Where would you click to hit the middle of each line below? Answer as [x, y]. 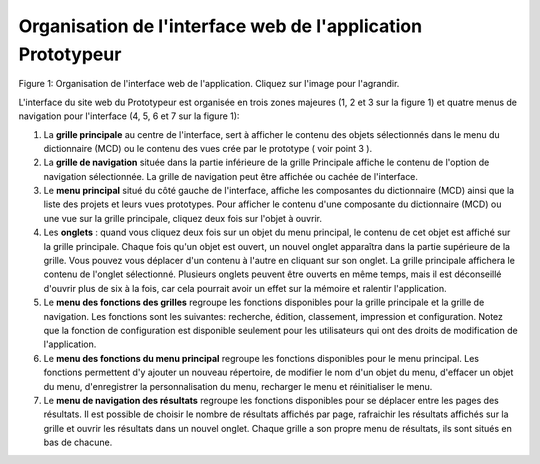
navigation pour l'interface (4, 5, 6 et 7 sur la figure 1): [129, 116]
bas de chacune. [78, 442]
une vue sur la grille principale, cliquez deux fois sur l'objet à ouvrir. [182, 218]
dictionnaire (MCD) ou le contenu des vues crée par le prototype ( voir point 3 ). [208, 148]
